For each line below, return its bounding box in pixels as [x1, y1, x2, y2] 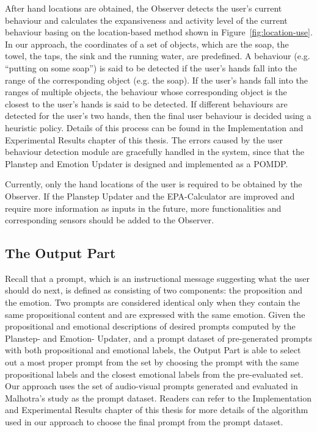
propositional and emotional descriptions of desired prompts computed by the [5, 320, 296, 333]
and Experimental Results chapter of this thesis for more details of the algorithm [5, 403, 308, 416]
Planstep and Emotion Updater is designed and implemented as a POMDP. [5, 157, 288, 170]
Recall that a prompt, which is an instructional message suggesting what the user [5, 272, 310, 284]
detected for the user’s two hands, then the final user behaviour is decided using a [5, 109, 312, 122]
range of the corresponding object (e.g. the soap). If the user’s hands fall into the [5, 73, 308, 86]
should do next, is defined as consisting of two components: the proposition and [5, 284, 303, 297]
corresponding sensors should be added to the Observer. [5, 214, 214, 226]
